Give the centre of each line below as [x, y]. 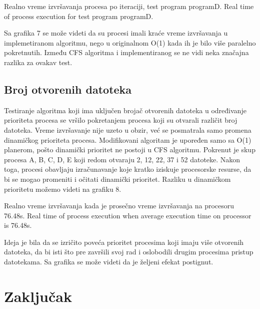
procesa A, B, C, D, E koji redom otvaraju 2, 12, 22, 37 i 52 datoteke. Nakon [122, 159]
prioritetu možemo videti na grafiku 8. [63, 189]
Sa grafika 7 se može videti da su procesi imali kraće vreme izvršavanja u [116, 33]
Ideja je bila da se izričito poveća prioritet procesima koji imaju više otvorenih [124, 242]
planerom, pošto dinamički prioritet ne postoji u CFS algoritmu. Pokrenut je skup [130, 149]
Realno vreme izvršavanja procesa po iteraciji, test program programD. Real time [129, 6]
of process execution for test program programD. [79, 16]
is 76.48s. [18, 225]
